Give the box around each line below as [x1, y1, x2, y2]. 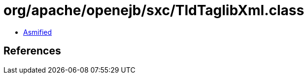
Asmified [23, 27, 52, 36]
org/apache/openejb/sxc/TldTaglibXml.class [3, 2, 305, 19]
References [3, 45, 61, 57]
